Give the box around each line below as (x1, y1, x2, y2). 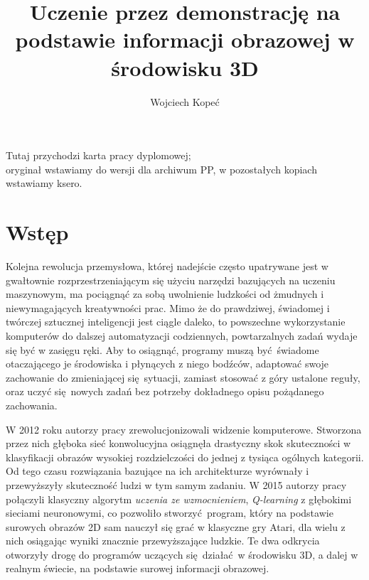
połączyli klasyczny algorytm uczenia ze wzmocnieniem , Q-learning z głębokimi (6, 491, 352, 506)
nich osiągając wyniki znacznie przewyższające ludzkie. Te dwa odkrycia (6, 533, 320, 548)
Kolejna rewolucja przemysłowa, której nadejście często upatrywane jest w (6, 259, 328, 273)
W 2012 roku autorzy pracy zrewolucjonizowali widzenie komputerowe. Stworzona (6, 421, 362, 436)
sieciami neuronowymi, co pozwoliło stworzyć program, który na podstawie (6, 505, 333, 520)
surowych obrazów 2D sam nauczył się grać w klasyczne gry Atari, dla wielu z (6, 519, 346, 534)
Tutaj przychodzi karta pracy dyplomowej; (6, 148, 191, 163)
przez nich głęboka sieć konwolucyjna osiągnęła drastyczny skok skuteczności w (6, 436, 351, 451)
